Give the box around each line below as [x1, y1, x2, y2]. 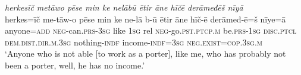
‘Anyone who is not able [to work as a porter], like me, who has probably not [5, 47, 286, 60]
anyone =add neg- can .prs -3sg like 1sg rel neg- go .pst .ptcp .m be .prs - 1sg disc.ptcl [5, 24, 297, 37]
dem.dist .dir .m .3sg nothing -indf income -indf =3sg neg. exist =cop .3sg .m [5, 35, 262, 48]
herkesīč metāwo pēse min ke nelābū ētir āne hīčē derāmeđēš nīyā [5, 1, 243, 13]
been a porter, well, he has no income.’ [5, 58, 145, 71]
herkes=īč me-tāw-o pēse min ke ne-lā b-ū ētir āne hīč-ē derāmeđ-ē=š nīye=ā [5, 12, 286, 25]
